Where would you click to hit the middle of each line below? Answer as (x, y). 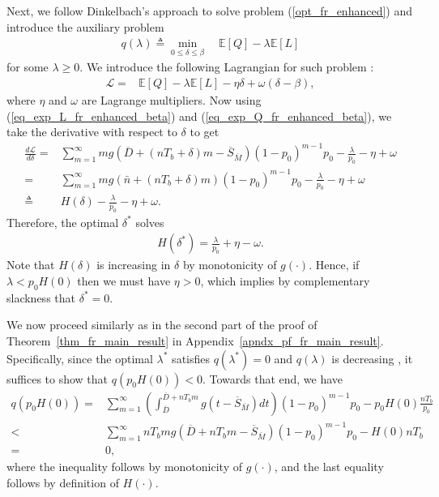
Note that (31, 265)
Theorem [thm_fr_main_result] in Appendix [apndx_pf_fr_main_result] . (195, 341)
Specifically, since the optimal (80, 358)
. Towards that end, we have (273, 378)
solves (150, 222)
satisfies (191, 358)
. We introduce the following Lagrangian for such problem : (227, 67)
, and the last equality (329, 467)
